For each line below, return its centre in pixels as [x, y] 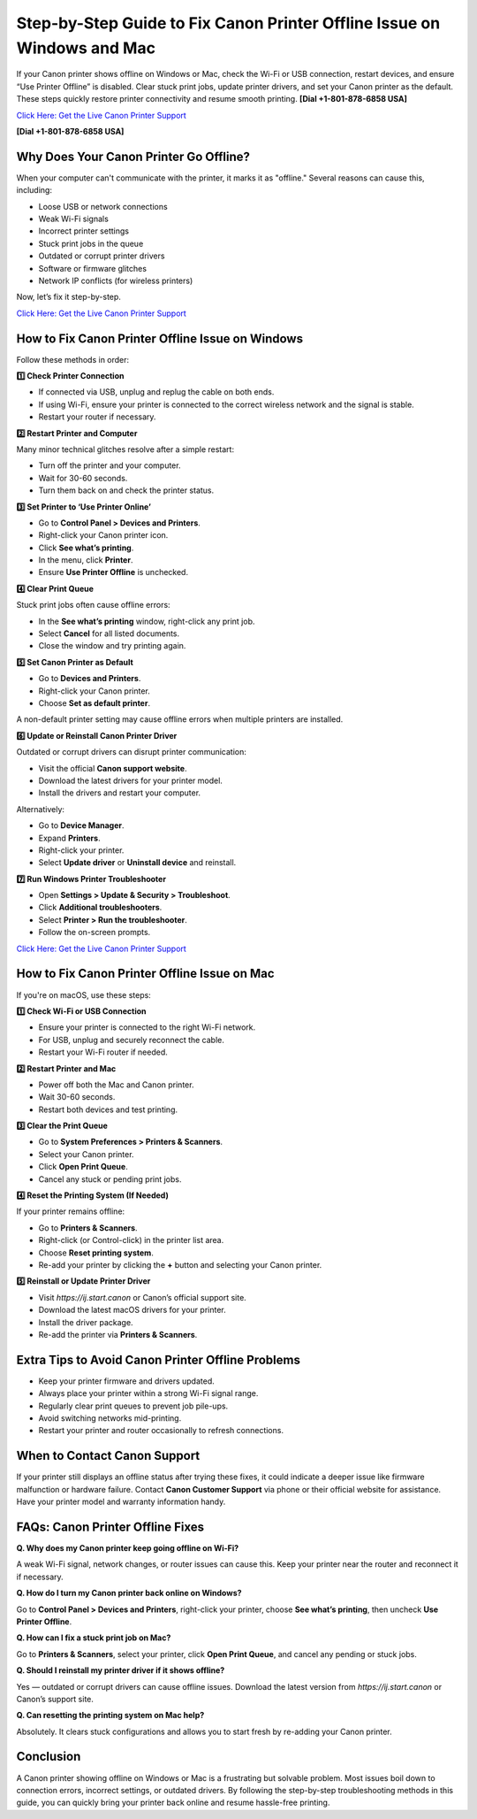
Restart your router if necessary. [97, 417]
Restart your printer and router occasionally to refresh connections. [161, 1431]
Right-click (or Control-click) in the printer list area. [131, 1240]
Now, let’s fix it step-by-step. [68, 297]
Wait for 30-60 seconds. [83, 478]
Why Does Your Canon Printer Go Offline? [133, 156]
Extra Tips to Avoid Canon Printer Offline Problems [158, 1359]
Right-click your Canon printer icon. [103, 535]
